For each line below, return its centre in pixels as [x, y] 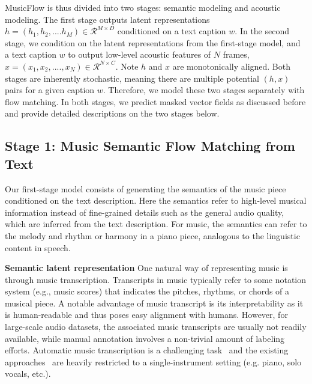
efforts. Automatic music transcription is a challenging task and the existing [147, 350]
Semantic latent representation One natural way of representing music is [146, 268]
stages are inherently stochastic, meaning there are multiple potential [132, 78]
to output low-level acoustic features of [139, 54]
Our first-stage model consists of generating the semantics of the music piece [145, 188]
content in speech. [38, 247]
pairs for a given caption [50, 90]
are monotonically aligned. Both [232, 66]
